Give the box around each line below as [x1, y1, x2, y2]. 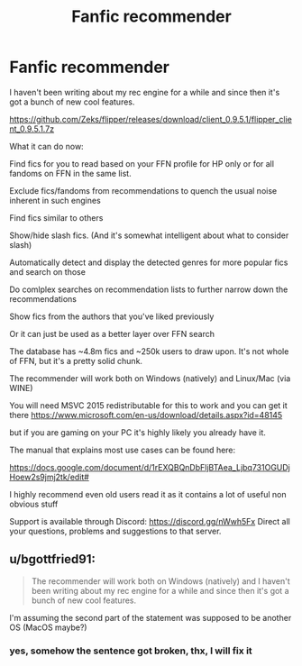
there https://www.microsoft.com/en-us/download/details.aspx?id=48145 [9, 409, 283, 420]
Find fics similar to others [9, 212, 104, 223]
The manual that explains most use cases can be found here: [9, 444, 236, 455]
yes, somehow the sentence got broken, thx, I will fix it [9, 644, 252, 657]
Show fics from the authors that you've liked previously [9, 311, 215, 322]
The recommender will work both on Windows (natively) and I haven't [31, 575, 290, 587]
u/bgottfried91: [9, 552, 96, 567]
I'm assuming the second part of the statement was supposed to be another [9, 612, 292, 623]
